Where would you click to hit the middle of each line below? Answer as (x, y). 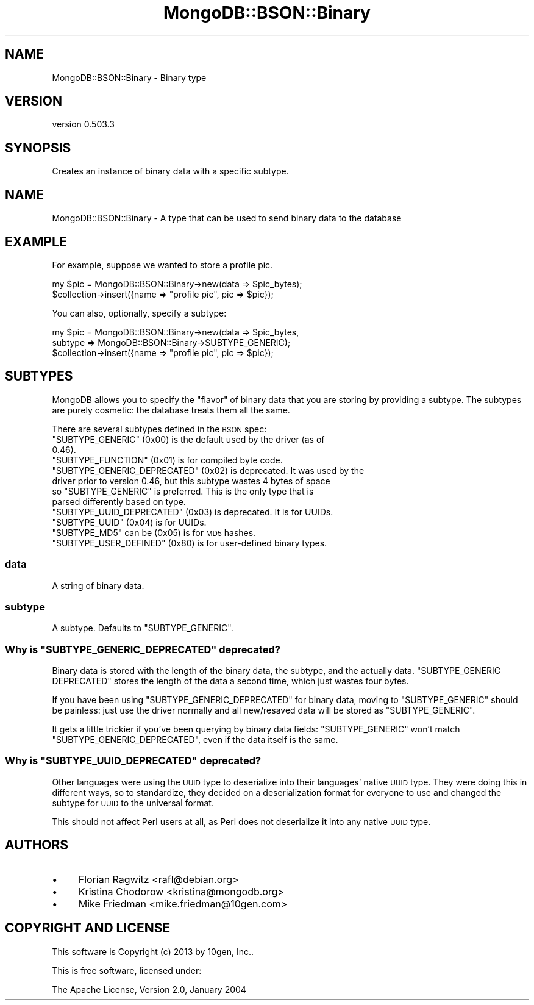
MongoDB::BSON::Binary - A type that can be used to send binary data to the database (227, 218)
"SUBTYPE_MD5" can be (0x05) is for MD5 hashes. (154, 532)
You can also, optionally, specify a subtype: (139, 313)
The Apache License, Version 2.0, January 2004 (149, 989)
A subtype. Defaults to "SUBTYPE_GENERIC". (143, 628)
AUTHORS (37, 845)
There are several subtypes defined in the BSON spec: (159, 429)
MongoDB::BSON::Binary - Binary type (129, 77)
